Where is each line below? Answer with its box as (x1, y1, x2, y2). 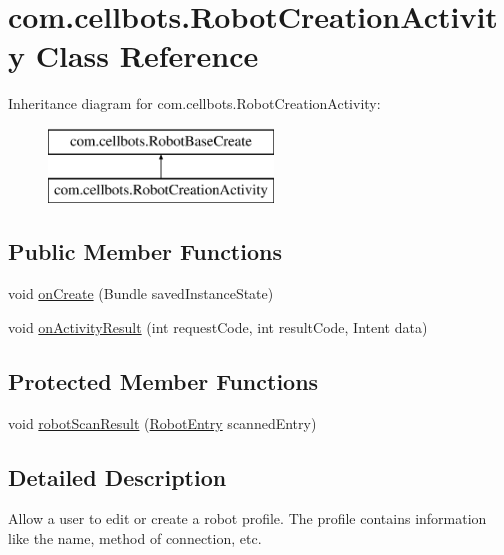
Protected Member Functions (8, 365, 319, 396)
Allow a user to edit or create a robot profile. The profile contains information (8, 508, 487, 529)
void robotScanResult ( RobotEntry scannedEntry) (8, 412, 317, 433)
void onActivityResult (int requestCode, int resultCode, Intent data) (8, 316, 428, 337)
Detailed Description (8, 461, 227, 492)
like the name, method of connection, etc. (8, 528, 262, 549)
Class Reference (35, 35, 259, 76)
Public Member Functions (8, 236, 282, 267)
